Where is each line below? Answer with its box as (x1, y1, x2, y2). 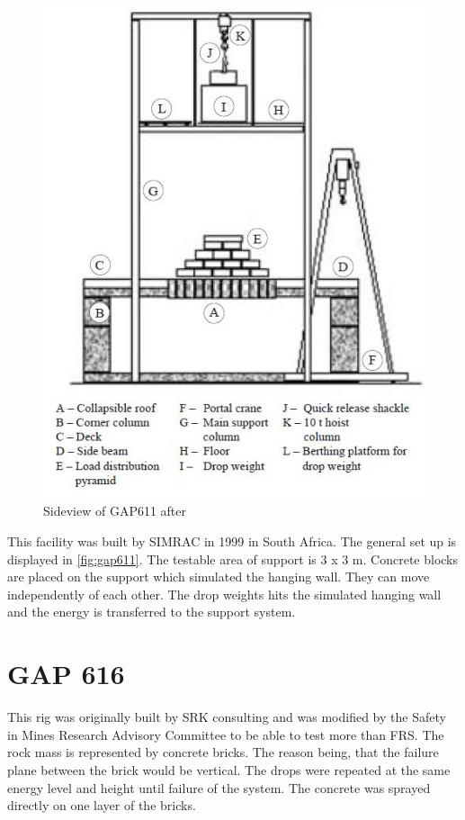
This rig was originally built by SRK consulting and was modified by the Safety (7, 707, 446, 726)
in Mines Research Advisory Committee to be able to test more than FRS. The (7, 725, 444, 743)
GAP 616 (7, 655, 125, 692)
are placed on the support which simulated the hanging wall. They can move (7, 567, 430, 586)
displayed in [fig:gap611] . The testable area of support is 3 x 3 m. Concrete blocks (7, 549, 459, 568)
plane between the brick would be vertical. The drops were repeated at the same (7, 760, 451, 779)
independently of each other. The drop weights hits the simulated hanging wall (7, 584, 442, 603)
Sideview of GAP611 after (43, 501, 187, 520)
